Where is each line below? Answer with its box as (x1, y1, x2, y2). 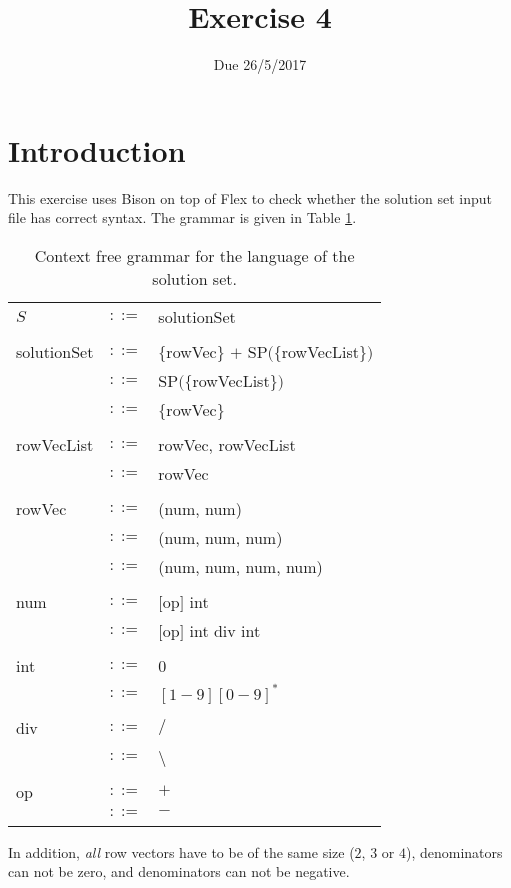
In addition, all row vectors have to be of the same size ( (8, 841, 355, 862)
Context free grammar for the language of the (34, 243, 355, 267)
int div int (189, 618, 261, 642)
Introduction (8, 129, 186, 170)
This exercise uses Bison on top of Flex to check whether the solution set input (8, 187, 492, 208)
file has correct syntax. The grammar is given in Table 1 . (8, 207, 357, 228)
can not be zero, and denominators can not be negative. (8, 861, 350, 882)
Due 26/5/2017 (213, 54, 307, 75)
